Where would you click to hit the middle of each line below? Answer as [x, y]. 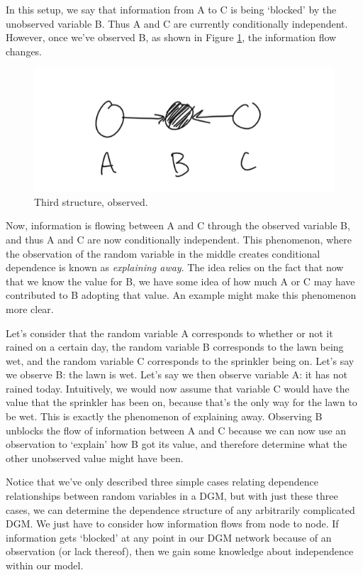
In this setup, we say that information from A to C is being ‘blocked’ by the [171, 9]
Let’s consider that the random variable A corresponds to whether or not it [169, 333]
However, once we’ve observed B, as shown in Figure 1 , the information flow [171, 37]
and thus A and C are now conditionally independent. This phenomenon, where [179, 239]
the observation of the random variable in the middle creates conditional [163, 253]
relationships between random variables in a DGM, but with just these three [172, 496]
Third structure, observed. [91, 201]
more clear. [30, 308]
